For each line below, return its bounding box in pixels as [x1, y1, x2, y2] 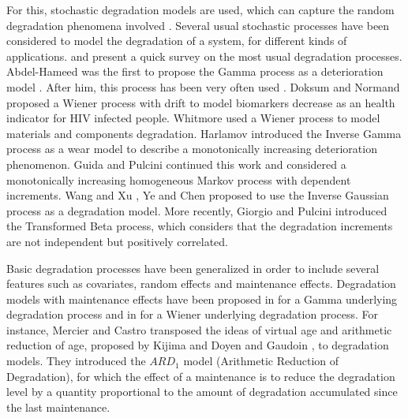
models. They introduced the [6, 353, 146, 369]
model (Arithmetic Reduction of [183, 353, 339, 369]
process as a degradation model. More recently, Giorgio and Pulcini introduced [6, 202, 387, 218]
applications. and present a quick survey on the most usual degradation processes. [6, 47, 402, 64]
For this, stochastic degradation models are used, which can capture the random [6, 2, 395, 17]
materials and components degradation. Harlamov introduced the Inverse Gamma [6, 125, 402, 141]
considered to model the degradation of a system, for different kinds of [6, 32, 347, 49]
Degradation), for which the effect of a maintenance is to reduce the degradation [6, 368, 395, 384]
